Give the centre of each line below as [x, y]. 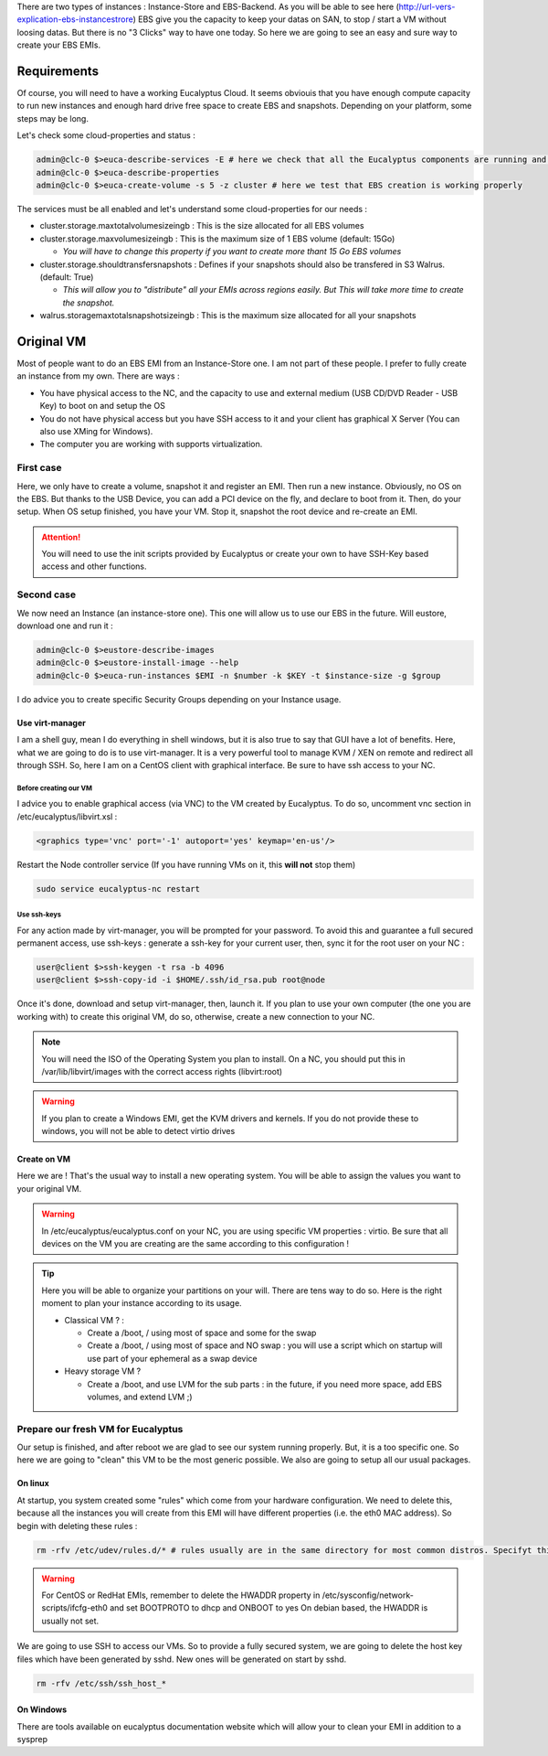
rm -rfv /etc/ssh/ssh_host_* [101, 1683]
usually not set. [70, 1621]
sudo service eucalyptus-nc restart [118, 889]
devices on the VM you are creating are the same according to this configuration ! [195, 1244]
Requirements [58, 71]
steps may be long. [53, 118]
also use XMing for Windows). [96, 431]
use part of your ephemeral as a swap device [172, 1358]
